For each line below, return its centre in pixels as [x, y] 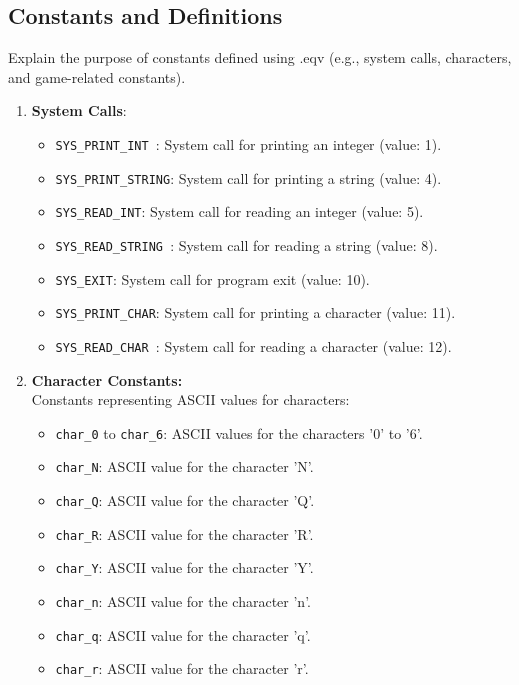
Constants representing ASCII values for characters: [190, 399]
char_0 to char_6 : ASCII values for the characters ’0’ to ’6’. [239, 432]
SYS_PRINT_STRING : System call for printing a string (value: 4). [248, 177]
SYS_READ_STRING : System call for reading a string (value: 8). [246, 244]
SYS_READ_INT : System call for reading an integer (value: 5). [239, 211]
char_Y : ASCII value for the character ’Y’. [184, 567]
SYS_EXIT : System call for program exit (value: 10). [212, 278]
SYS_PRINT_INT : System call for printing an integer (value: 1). [248, 143]
